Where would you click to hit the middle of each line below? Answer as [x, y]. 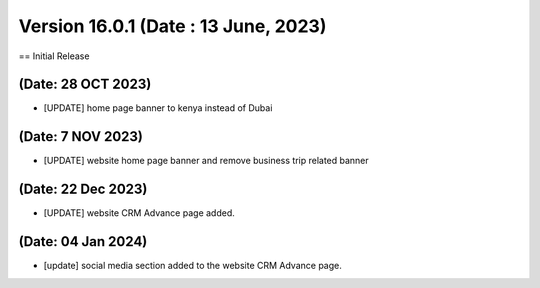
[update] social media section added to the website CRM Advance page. [192, 266]
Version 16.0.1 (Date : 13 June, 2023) [172, 26]
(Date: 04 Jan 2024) [83, 241]
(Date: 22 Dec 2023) [83, 189]
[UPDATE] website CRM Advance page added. [139, 213]
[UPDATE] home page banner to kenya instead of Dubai [158, 108]
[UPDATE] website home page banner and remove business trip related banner [206, 161]
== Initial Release [54, 56]
